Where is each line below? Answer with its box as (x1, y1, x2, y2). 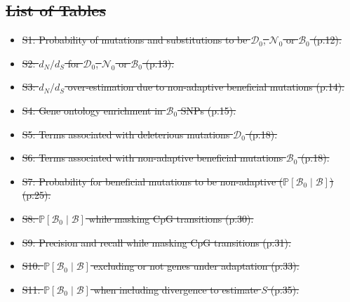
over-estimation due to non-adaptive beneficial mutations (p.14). (67, 79, 344, 94)
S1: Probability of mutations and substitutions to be (22, 32, 248, 47)
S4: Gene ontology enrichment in (22, 103, 163, 117)
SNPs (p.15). (180, 103, 236, 117)
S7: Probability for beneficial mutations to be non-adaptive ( (22, 173, 283, 188)
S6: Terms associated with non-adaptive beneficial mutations (22, 150, 283, 165)
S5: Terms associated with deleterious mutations (22, 126, 230, 141)
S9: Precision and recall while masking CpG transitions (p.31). (22, 235, 291, 249)
